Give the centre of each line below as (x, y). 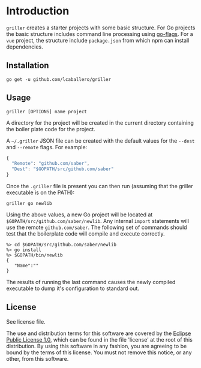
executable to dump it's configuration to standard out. (73, 288)
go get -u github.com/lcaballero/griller (59, 79)
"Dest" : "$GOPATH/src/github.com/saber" (63, 169)
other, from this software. (37, 358)
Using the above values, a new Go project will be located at (79, 215)
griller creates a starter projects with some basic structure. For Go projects (101, 28)
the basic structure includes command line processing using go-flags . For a (100, 34)
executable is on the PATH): (40, 192)
